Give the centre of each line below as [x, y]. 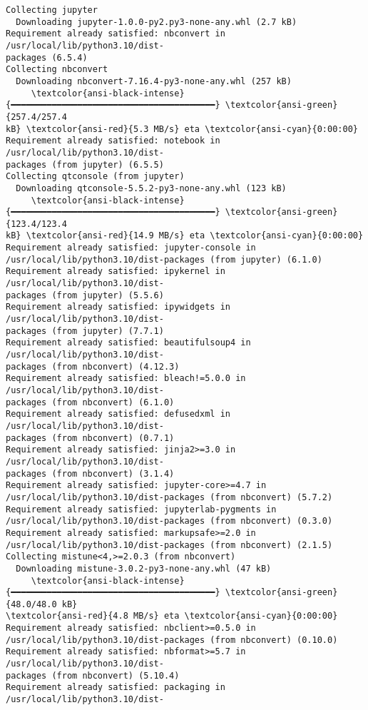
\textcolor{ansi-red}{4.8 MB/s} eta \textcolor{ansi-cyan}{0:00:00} [172, 616]
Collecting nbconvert [57, 70]
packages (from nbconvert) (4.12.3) [93, 366]
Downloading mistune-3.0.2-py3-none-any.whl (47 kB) [144, 568]
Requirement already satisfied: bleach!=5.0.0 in [126, 379]
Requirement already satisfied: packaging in [116, 688]
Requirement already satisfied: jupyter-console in [131, 248]
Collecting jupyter [52, 10]
